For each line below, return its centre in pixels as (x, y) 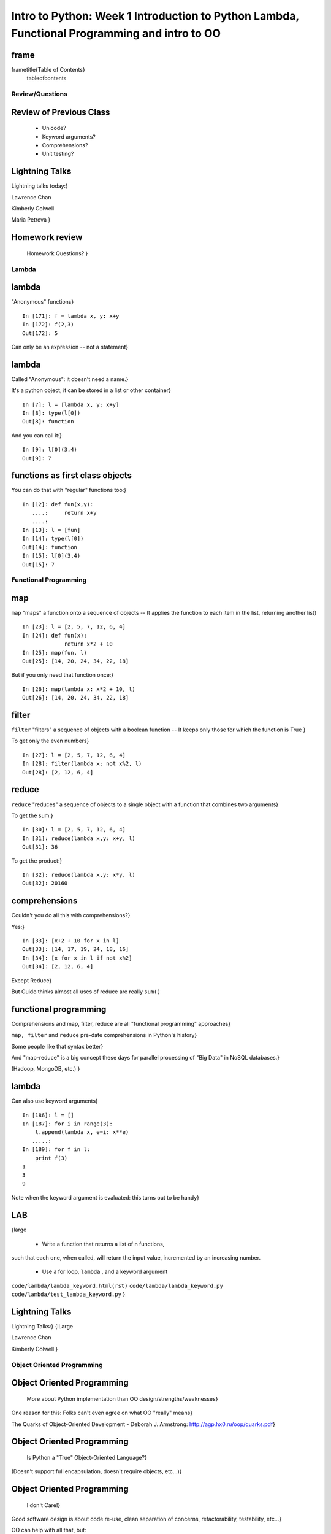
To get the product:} (37, 861)
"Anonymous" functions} (43, 302)
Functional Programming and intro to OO (116, 33)
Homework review (47, 237)
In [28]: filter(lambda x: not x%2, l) (82, 764)
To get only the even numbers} (50, 741)
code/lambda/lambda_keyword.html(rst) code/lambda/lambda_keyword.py (117, 1286)
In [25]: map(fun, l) (55, 653)
